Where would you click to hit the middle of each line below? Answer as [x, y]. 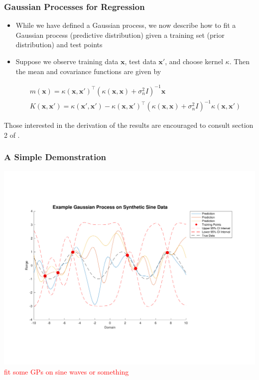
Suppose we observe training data [67, 61]
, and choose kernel [194, 61]
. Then [240, 61]
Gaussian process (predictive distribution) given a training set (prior [120, 35]
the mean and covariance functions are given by [88, 71]
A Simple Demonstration [55, 157]
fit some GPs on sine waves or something [66, 371]
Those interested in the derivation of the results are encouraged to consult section [129, 125]
